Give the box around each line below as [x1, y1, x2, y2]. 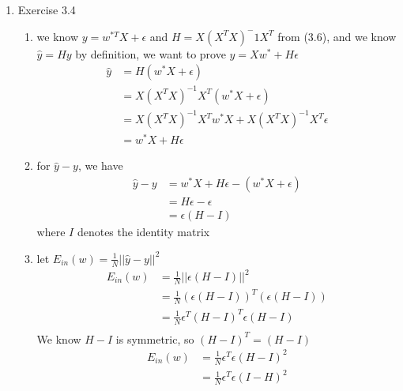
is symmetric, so [115, 330, 194, 347]
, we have [77, 157, 123, 174]
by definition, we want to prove [75, 45, 226, 62]
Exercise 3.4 [17, 2, 76, 17]
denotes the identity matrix [77, 224, 210, 240]
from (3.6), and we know [277, 28, 397, 44]
